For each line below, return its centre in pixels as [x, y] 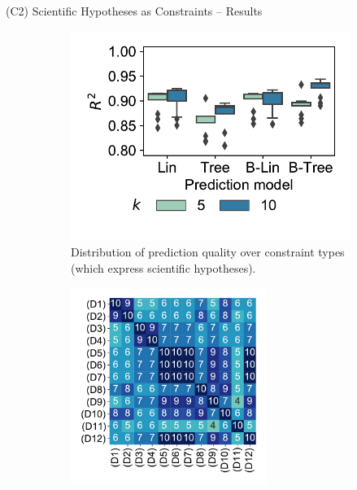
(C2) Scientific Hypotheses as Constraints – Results [134, 11]
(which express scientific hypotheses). [163, 267]
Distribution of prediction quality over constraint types [208, 252]
